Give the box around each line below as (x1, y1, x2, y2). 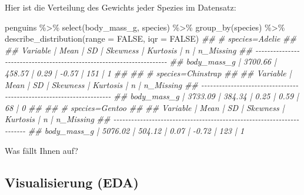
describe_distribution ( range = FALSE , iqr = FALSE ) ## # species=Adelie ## (5, 32, 296, 45)
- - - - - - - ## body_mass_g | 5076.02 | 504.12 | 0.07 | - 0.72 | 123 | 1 (5, 124, 245, 136)
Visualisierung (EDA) (5, 173, 139, 191)
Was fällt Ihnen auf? (5, 144, 78, 156)
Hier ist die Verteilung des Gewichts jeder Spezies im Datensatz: (5, 1, 236, 13)
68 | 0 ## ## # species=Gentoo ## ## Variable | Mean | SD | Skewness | (5, 101, 285, 113)
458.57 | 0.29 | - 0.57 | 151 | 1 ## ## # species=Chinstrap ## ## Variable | (5, 66, 292, 79)
